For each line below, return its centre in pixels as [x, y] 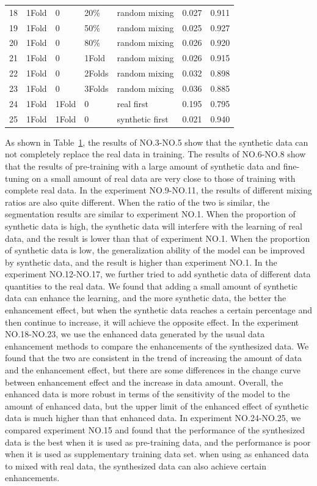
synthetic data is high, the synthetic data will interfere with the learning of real [154, 226]
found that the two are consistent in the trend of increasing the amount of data [154, 358]
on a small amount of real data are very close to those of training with [164, 178]
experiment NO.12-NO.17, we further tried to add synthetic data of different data [158, 274]
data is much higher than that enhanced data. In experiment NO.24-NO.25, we [153, 418]
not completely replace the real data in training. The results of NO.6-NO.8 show [155, 154]
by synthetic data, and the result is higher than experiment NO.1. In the [141, 262]
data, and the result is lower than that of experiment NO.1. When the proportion [158, 238]
